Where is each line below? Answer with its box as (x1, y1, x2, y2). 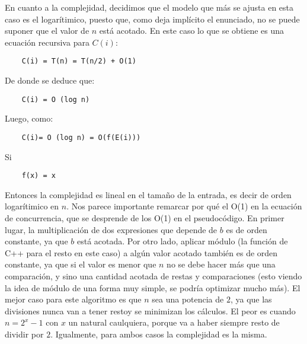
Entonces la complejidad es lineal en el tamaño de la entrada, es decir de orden (5, 188, 292, 200)
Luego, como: (5, 112, 53, 125)
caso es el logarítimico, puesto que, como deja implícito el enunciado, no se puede (5, 12, 300, 25)
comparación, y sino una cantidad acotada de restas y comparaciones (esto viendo (5, 269, 302, 282)
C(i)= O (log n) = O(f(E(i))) (21, 133, 141, 142)
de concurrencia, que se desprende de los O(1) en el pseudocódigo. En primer (5, 211, 284, 224)
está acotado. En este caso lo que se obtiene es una (99, 24, 284, 37)
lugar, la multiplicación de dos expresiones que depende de (5, 223, 218, 235)
